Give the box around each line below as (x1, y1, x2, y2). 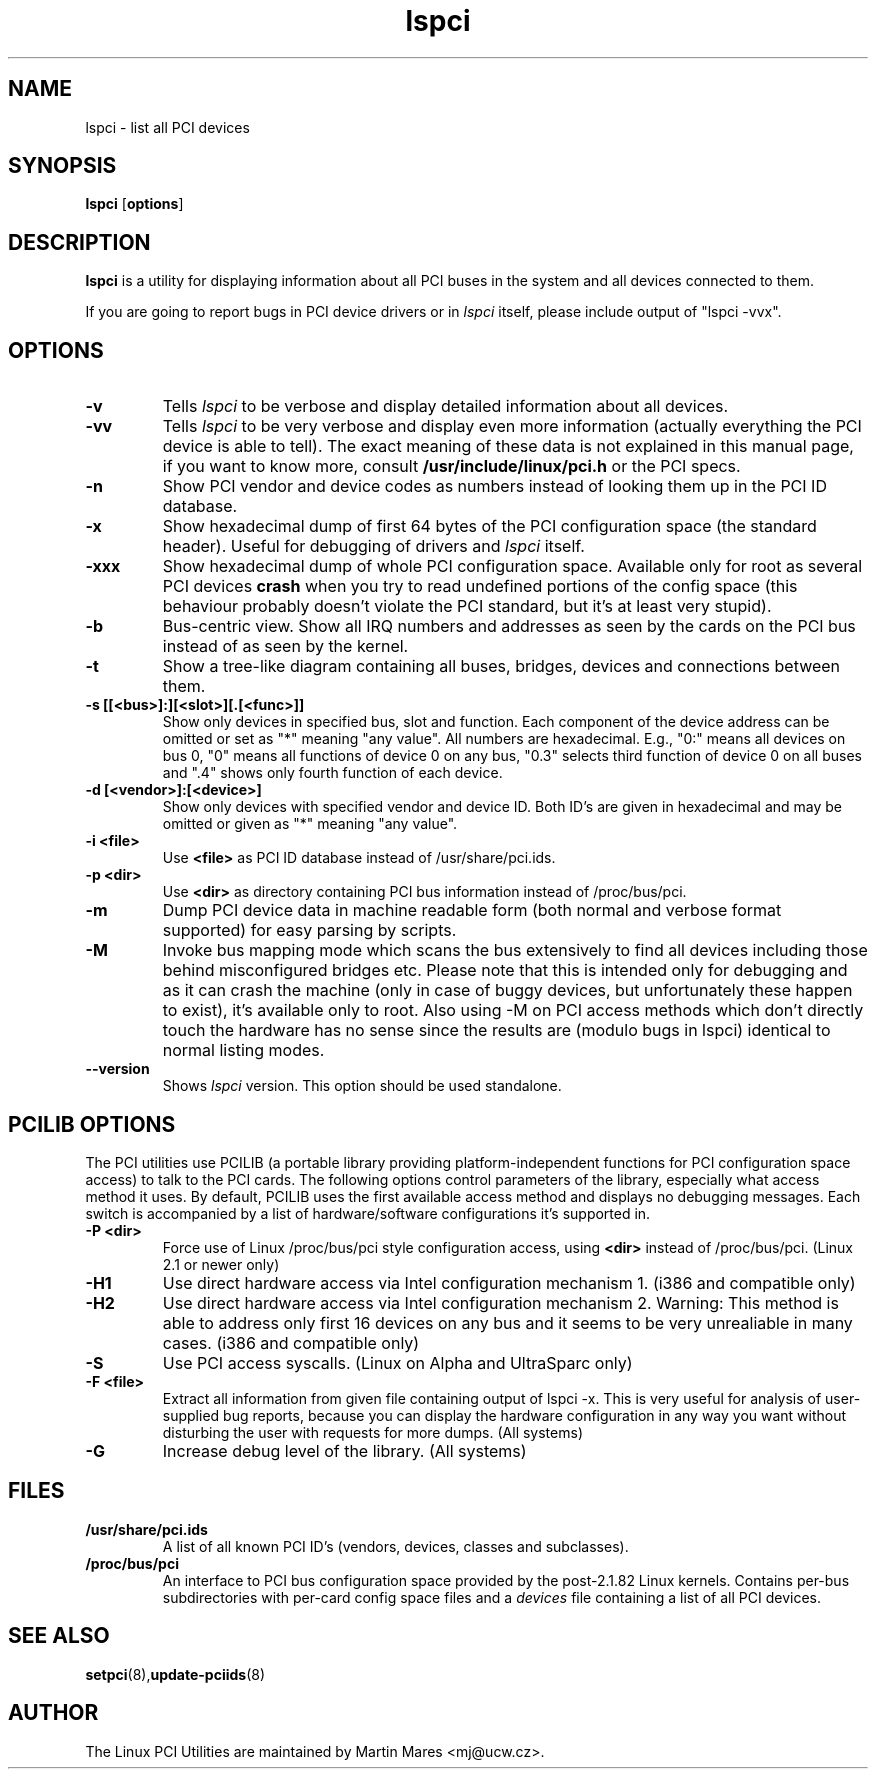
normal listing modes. (162, 1040, 325, 1061)
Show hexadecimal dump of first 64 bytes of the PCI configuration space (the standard (162, 516, 817, 537)
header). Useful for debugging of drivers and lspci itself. (162, 536, 585, 557)
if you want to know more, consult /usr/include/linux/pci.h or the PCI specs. (162, 456, 741, 477)
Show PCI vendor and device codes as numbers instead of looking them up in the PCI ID (162, 476, 827, 497)
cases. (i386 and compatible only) (162, 1332, 420, 1353)
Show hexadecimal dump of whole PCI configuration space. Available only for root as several (162, 556, 863, 577)
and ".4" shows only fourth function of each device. (162, 764, 503, 782)
